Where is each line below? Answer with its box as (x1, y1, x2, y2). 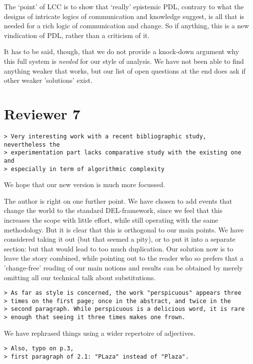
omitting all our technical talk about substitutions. (4, 272, 156, 282)
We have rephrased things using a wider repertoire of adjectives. (4, 327, 195, 338)
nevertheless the (4, 141, 60, 148)
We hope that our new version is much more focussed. (4, 179, 165, 190)
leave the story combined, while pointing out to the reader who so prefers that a (4, 253, 244, 263)
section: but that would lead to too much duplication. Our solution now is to (4, 243, 234, 253)
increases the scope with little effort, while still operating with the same (4, 214, 218, 225)
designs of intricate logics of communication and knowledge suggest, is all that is (4, 11, 244, 21)
